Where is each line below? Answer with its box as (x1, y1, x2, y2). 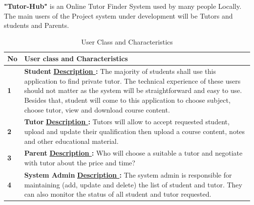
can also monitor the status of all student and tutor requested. (24, 189, 212, 199)
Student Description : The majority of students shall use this (24, 66, 216, 76)
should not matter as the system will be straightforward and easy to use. (24, 85, 242, 95)
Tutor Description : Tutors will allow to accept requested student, (24, 116, 230, 127)
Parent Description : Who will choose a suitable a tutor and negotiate (24, 148, 243, 158)
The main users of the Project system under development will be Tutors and (4, 10, 233, 21)
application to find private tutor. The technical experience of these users (24, 75, 241, 86)
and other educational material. (24, 136, 119, 146)
